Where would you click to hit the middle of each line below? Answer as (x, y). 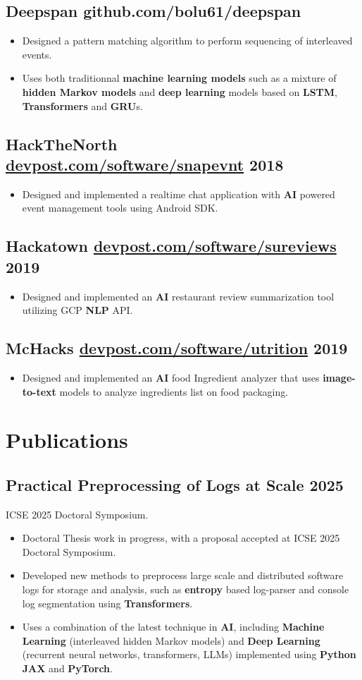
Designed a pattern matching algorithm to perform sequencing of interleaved (187, 41)
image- (339, 377)
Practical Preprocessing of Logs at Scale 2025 (175, 484)
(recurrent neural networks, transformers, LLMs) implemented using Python (189, 654)
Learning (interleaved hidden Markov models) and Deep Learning (171, 640)
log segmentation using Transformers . (107, 603)
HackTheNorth (62, 144)
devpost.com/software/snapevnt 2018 (145, 164)
